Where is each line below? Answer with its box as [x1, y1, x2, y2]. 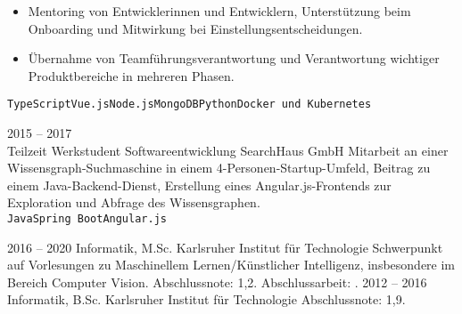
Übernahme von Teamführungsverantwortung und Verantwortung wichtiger [28, 49, 440, 68]
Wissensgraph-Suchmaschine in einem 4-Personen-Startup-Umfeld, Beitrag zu [7, 158, 431, 177]
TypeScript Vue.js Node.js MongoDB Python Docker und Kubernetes [7, 98, 372, 111]
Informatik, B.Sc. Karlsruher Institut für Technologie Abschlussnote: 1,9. [7, 290, 406, 309]
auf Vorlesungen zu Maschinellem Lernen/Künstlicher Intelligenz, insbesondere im [7, 255, 456, 274]
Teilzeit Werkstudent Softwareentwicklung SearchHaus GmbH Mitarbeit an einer [7, 141, 449, 159]
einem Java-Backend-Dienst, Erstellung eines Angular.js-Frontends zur [7, 175, 392, 194]
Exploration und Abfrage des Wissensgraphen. [7, 193, 260, 212]
